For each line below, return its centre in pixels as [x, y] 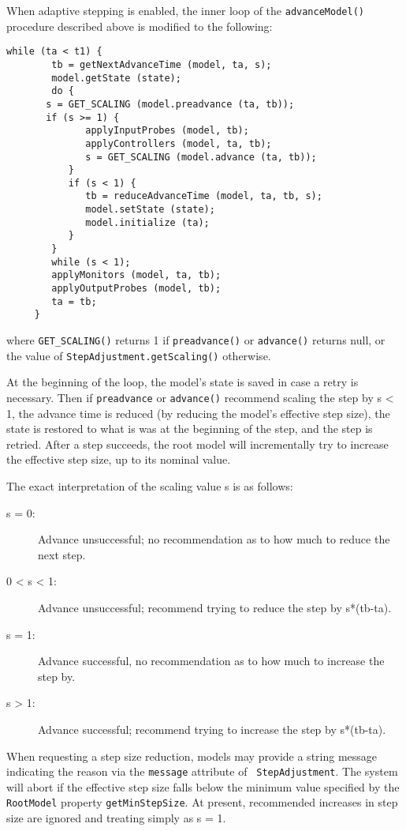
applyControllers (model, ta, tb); [179, 143]
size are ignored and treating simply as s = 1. [116, 818]
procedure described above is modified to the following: [140, 26]
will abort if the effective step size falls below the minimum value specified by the [203, 786]
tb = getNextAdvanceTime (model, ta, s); [162, 64]
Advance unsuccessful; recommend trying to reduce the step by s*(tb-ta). [215, 607]
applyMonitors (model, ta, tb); [136, 275]
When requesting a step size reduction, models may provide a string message [192, 756]
